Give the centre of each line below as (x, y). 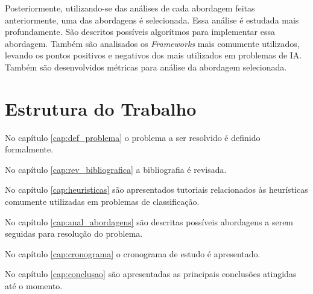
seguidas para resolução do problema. (74, 233)
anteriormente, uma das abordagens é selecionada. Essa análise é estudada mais (152, 20)
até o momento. (34, 286)
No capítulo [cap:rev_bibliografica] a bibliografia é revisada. (116, 169)
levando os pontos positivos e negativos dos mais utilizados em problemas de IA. (153, 55)
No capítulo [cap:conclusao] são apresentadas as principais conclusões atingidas (151, 274)
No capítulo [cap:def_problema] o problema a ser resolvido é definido (133, 137)
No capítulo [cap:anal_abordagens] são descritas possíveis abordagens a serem (149, 221)
